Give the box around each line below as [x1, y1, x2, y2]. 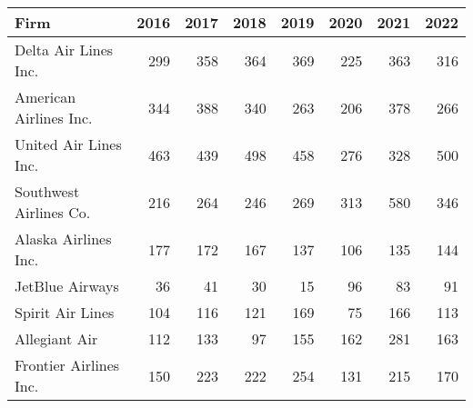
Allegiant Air [15, 328, 98, 349]
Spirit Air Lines [15, 302, 115, 323]
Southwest [15, 181, 80, 202]
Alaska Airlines [15, 228, 112, 249]
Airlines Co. [15, 202, 91, 223]
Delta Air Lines [15, 39, 114, 60]
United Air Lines [15, 134, 122, 154]
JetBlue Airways [15, 275, 119, 296]
